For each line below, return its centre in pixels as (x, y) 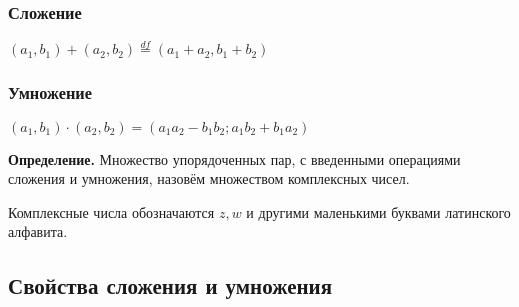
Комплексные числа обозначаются (111, 211)
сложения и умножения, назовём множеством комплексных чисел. (209, 178)
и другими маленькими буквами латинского (378, 211)
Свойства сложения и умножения (170, 285)
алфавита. (38, 231)
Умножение (50, 92)
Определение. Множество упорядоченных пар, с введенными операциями (234, 158)
